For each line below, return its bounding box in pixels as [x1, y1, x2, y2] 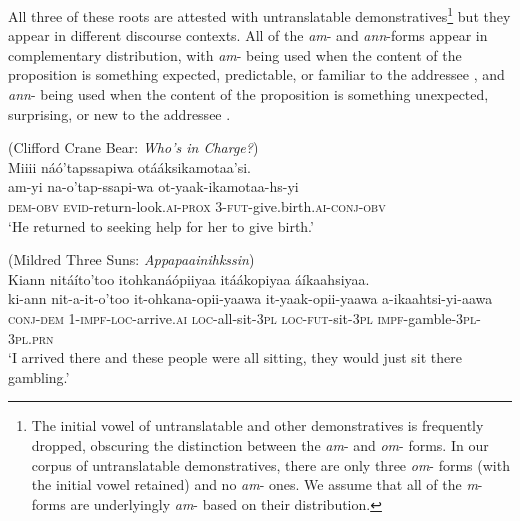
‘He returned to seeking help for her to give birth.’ [8, 215, 314, 236]
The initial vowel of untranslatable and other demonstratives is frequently [31, 415, 484, 436]
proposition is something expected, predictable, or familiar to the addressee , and [8, 64, 505, 85]
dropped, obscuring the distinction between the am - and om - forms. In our [31, 434, 489, 455]
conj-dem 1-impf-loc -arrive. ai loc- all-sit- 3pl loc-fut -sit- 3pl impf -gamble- [8, 307, 457, 328]
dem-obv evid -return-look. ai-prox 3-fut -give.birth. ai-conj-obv [8, 196, 386, 216]
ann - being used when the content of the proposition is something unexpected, [8, 84, 489, 105]
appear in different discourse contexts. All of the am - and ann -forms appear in [8, 25, 488, 46]
